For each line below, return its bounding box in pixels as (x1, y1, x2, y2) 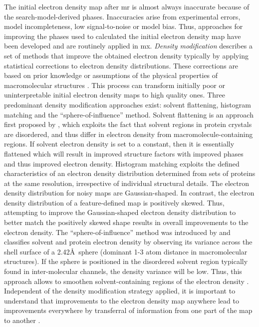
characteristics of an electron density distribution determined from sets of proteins (4, 168, 256, 178)
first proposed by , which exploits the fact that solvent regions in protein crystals (4, 119, 252, 129)
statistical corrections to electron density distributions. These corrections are (4, 60, 239, 70)
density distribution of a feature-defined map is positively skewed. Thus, (4, 197, 225, 207)
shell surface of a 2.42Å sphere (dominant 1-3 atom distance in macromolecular (4, 246, 248, 256)
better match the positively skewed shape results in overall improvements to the (4, 217, 249, 227)
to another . (4, 315, 40, 325)
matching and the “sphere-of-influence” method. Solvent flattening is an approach (4, 109, 254, 119)
